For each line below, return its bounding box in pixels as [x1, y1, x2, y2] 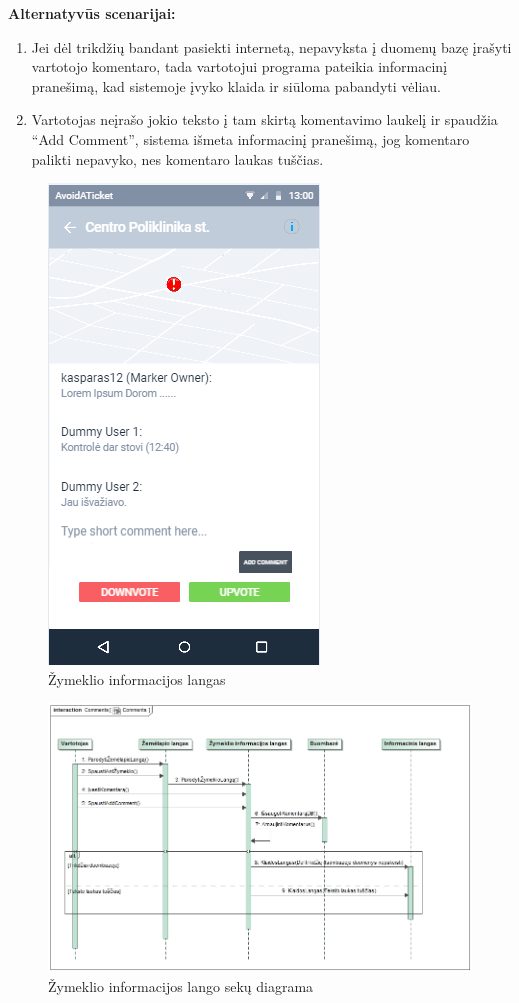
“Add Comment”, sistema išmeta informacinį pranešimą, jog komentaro [31, 128, 470, 149]
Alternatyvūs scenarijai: [8, 3, 176, 23]
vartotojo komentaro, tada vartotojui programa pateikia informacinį [31, 56, 448, 77]
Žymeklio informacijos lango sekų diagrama [48, 975, 314, 996]
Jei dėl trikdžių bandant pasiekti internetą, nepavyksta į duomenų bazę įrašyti [31, 36, 512, 57]
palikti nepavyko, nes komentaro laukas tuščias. [31, 148, 324, 169]
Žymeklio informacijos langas [48, 668, 226, 689]
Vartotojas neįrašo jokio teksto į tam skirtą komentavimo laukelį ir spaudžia [31, 109, 498, 130]
